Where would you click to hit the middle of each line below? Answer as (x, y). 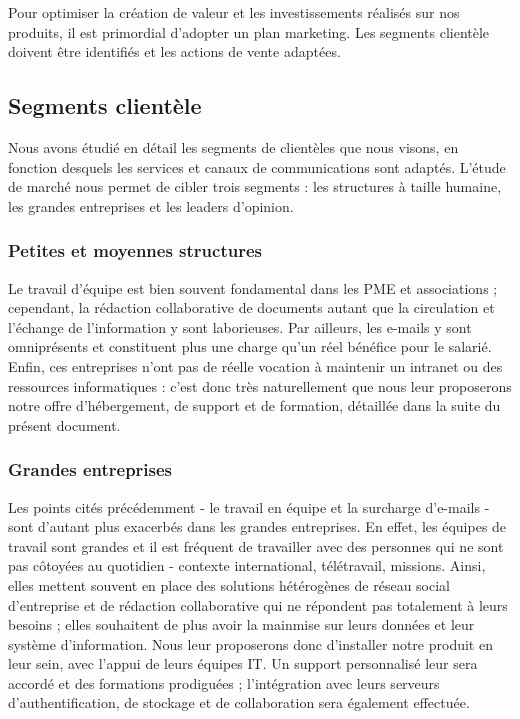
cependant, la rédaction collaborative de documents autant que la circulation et (251, 307)
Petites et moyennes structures (135, 250)
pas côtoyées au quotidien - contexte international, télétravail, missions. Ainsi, (247, 565)
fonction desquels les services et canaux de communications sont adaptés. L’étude (257, 166)
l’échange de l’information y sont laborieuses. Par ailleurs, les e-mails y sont (240, 326)
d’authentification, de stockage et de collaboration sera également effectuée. (239, 702)
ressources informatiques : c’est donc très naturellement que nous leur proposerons (260, 385)
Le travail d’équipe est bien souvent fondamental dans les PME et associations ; (253, 287)
